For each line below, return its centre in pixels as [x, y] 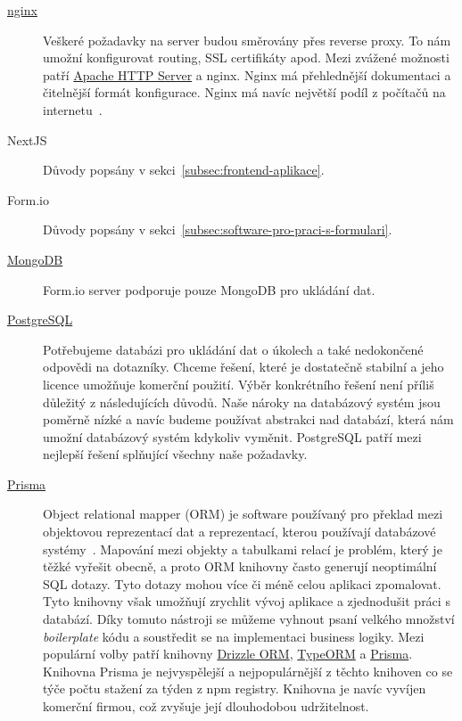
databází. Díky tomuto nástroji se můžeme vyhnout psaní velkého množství [249, 619]
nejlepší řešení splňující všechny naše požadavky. [175, 454]
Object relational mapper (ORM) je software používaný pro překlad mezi [243, 514]
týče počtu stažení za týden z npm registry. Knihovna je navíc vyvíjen [235, 688]
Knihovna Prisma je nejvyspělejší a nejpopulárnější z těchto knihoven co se [248, 671]
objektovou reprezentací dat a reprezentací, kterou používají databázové [239, 532]
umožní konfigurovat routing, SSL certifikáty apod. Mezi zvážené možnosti [246, 57]
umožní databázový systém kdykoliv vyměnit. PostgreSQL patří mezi [232, 436]
